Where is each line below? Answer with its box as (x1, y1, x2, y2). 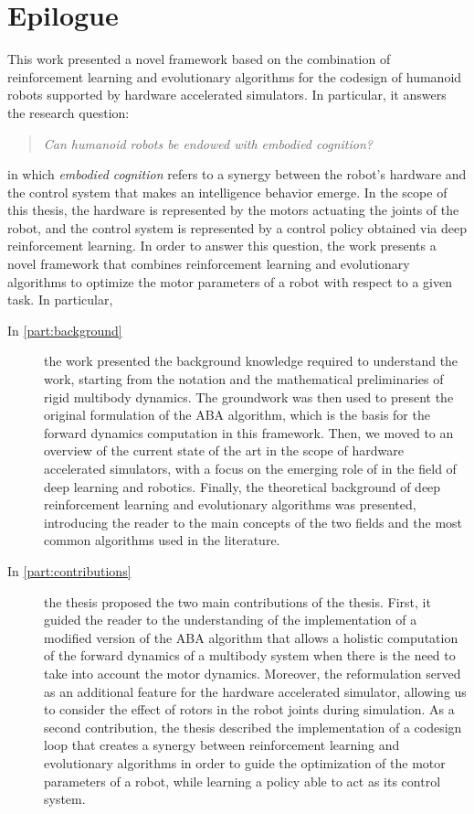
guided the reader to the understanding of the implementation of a (44, 610, 417, 629)
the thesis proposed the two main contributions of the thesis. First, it (44, 592, 431, 611)
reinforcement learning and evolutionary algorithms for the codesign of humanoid (7, 67, 462, 86)
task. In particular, (7, 290, 113, 309)
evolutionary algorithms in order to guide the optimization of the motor (44, 753, 446, 772)
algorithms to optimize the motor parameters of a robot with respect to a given (7, 272, 452, 291)
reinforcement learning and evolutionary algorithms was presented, (44, 495, 416, 514)
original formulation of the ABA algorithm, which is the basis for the (44, 405, 430, 424)
